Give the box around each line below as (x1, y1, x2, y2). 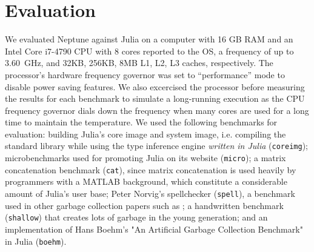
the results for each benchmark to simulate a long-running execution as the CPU (5, 92, 305, 105)
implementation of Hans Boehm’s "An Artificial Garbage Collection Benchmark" (5, 222, 303, 235)
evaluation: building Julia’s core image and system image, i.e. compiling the (5, 127, 286, 140)
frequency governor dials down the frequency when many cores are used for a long (5, 104, 309, 116)
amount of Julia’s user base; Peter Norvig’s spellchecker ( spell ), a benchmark (5, 187, 295, 200)
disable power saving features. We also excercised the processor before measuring (5, 80, 305, 93)
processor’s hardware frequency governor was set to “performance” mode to (5, 68, 285, 81)
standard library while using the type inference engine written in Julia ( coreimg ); (5, 139, 308, 152)
